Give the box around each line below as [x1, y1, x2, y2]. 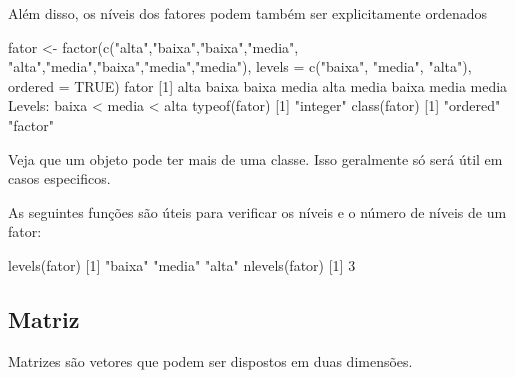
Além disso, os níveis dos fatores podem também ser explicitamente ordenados [8, 3, 488, 23]
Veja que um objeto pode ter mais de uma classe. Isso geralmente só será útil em [8, 148, 503, 169]
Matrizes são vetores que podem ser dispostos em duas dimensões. [8, 350, 413, 371]
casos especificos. [8, 168, 111, 189]
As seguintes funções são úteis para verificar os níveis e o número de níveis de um [8, 201, 507, 222]
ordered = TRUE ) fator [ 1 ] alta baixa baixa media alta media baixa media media [8, 75, 508, 96]
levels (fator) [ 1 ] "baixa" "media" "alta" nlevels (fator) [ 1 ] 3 [8, 254, 356, 275]
